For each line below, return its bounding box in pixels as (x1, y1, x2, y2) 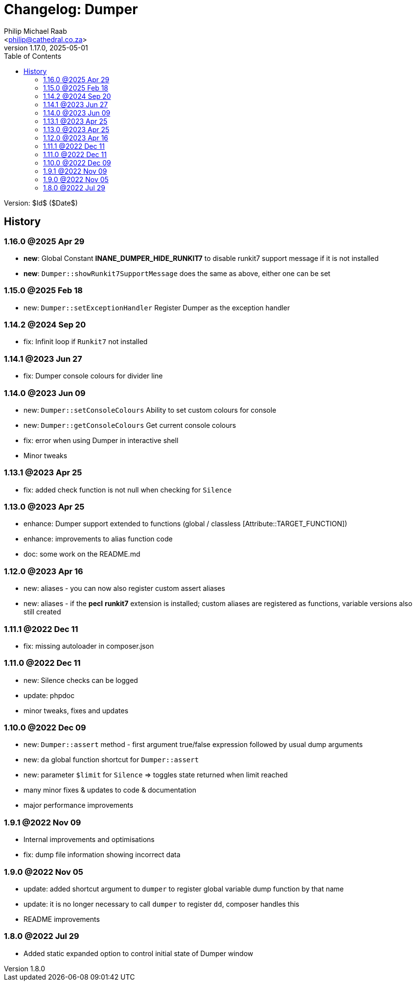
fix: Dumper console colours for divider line (23, 372, 163, 380)
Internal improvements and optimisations (23, 835, 155, 844)
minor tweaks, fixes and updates (23, 706, 129, 715)
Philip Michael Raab (4, 26, 67, 35)
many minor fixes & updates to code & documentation (23, 786, 196, 795)
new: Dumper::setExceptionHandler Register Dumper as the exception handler (23, 303, 290, 312)
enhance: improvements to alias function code (23, 535, 173, 543)
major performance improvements (23, 801, 134, 810)
